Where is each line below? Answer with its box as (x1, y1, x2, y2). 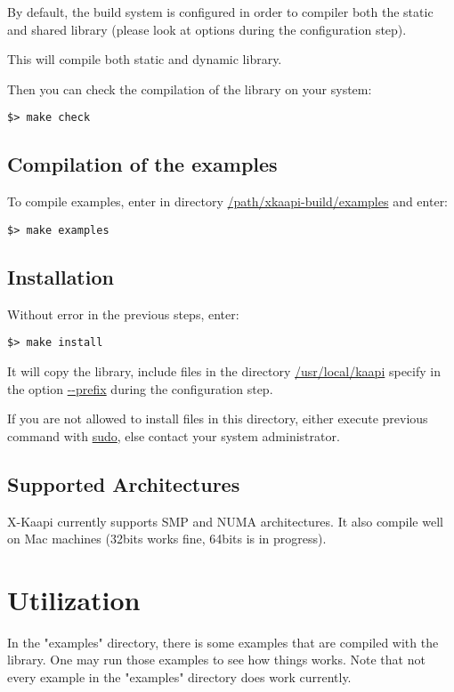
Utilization (7, 581, 141, 617)
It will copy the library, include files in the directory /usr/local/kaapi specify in (7, 361, 441, 380)
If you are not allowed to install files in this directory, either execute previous (7, 409, 428, 428)
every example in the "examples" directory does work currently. (7, 668, 352, 687)
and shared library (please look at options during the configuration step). (7, 20, 407, 38)
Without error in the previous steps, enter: (7, 304, 239, 323)
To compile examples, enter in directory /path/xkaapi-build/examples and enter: (7, 192, 449, 211)
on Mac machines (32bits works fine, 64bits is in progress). (7, 529, 327, 548)
